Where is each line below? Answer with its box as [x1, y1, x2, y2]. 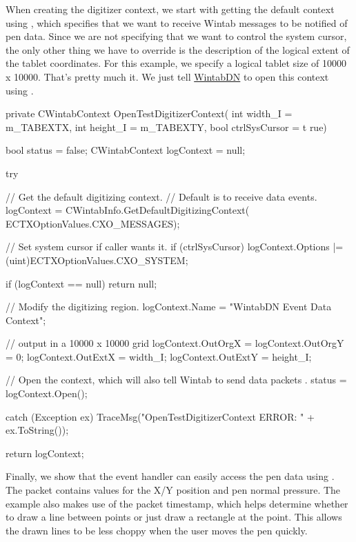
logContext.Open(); [6, 386, 88, 401]
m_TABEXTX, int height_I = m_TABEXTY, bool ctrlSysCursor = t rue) [6, 119, 327, 134]
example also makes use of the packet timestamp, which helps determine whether [6, 496, 348, 510]
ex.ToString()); [6, 423, 69, 437]
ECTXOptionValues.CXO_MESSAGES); [6, 216, 180, 230]
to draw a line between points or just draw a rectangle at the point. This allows [6, 510, 342, 524]
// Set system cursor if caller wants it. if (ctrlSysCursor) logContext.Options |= [6, 239, 344, 254]
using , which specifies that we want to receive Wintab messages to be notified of [6, 15, 348, 30]
